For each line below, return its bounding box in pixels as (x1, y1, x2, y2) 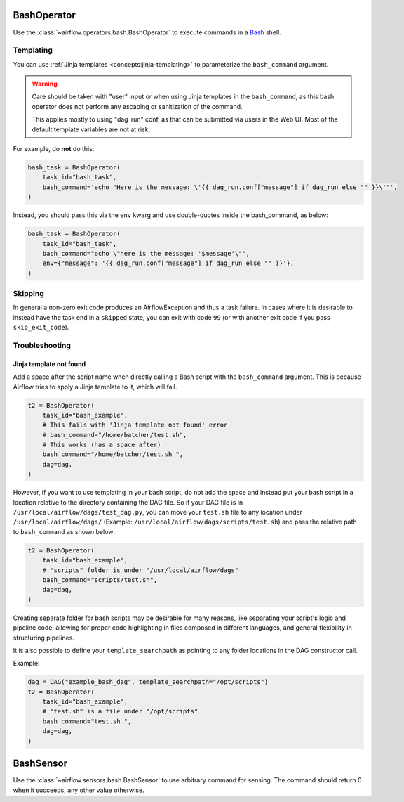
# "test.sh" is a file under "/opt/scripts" (42, 707, 198, 716)
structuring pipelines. (13, 633, 75, 642)
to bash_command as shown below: (13, 527, 116, 536)
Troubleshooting (13, 340, 72, 350)
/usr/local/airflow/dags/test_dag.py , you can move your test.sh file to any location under (13, 508, 303, 517)
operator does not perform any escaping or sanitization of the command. (32, 102, 243, 110)
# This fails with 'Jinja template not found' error (42, 421, 228, 429)
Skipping (13, 289, 45, 299)
